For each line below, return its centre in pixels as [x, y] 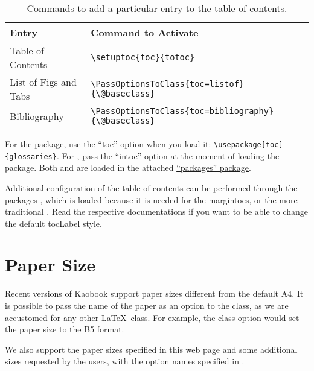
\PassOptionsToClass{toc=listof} [168, 84]
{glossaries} [31, 157]
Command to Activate [145, 32]
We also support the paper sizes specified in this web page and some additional [151, 349]
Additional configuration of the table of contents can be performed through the [151, 187]
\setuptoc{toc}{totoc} [143, 57]
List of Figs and [43, 82]
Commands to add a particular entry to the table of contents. [157, 8]
